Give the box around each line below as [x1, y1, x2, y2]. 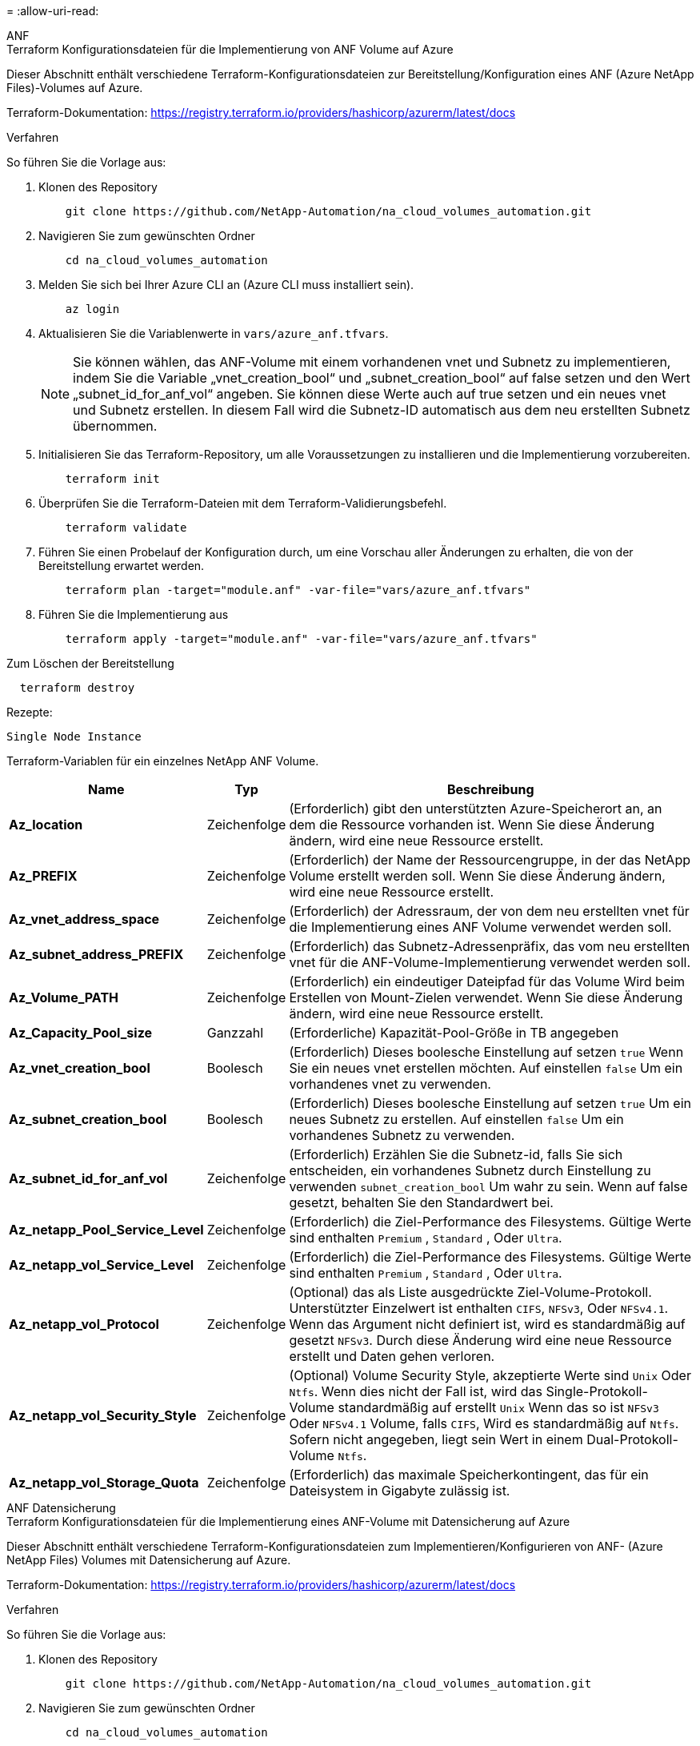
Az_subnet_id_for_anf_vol [9, 1170, 168, 1186]
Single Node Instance [6, 730, 142, 743]
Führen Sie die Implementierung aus [38, 608, 229, 621]
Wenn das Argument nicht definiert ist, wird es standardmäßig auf [289, 1316, 686, 1332]
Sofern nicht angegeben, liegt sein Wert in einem [289, 1431, 583, 1447]
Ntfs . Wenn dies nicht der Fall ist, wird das [289, 1383, 542, 1399]
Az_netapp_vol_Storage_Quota [9, 1475, 199, 1491]
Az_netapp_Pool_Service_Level [9, 1222, 204, 1238]
